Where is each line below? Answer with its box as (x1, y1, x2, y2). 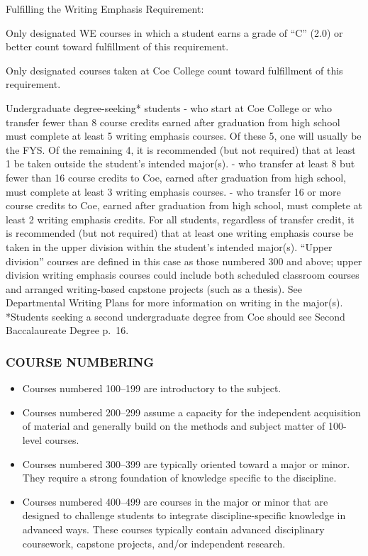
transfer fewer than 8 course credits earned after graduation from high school (6, 114, 340, 129)
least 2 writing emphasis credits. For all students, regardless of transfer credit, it (6, 211, 355, 226)
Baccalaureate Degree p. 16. (6, 323, 129, 338)
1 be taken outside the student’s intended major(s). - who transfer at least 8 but (6, 156, 355, 171)
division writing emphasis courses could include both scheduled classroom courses (6, 267, 359, 282)
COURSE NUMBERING (6, 352, 154, 370)
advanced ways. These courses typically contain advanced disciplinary (22, 522, 325, 537)
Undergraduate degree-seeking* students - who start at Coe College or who (6, 100, 333, 115)
